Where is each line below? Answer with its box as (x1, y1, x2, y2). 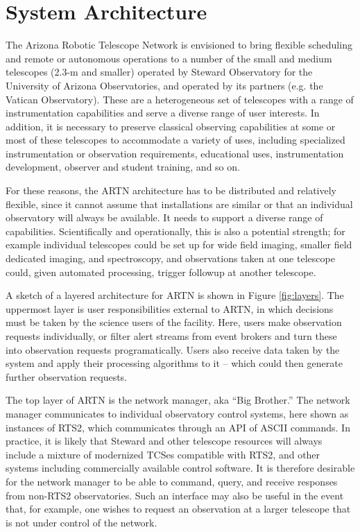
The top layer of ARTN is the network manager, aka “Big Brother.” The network (6, 393, 350, 407)
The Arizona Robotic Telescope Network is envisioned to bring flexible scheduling (6, 37, 352, 52)
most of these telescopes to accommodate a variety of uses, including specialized (6, 132, 345, 147)
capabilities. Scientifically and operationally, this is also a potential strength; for (6, 223, 345, 238)
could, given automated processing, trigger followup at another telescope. (6, 264, 316, 279)
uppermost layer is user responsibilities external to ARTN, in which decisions (6, 301, 334, 316)
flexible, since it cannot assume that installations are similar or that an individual (6, 196, 353, 211)
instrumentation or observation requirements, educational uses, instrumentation (6, 146, 344, 160)
